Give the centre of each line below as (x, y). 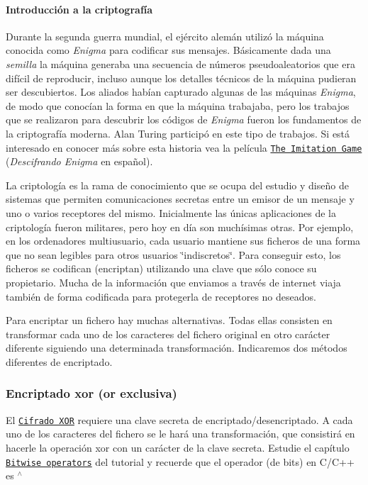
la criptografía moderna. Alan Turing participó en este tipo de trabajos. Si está (178, 133)
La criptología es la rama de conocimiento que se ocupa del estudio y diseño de (177, 185)
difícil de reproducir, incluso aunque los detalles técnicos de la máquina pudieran (181, 78)
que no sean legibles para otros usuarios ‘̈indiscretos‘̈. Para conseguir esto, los (173, 254)
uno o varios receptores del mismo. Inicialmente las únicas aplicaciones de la (171, 212)
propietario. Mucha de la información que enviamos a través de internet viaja (173, 282)
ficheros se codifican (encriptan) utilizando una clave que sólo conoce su (161, 268)
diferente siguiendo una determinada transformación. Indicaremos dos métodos (177, 348)
